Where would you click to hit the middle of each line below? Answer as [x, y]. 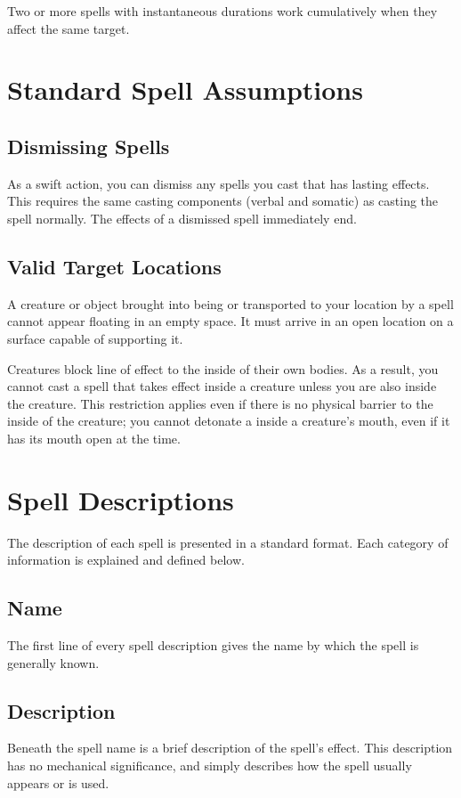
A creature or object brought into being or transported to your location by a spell [230, 303]
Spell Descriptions [121, 499]
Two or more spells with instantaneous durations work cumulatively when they [222, 11]
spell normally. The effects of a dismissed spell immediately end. [182, 218]
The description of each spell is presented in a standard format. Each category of [228, 542]
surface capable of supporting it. [95, 338]
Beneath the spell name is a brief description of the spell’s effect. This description [230, 748]
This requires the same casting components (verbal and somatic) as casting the [223, 201]
